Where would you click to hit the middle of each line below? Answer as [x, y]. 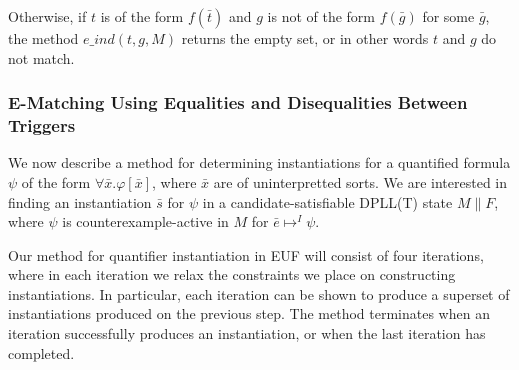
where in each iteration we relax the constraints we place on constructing [232, 274]
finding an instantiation [80, 201]
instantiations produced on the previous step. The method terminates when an [249, 313]
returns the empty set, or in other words [305, 38]
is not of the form [321, 16]
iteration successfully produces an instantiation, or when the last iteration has [247, 333]
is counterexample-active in [145, 221]
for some [448, 16]
